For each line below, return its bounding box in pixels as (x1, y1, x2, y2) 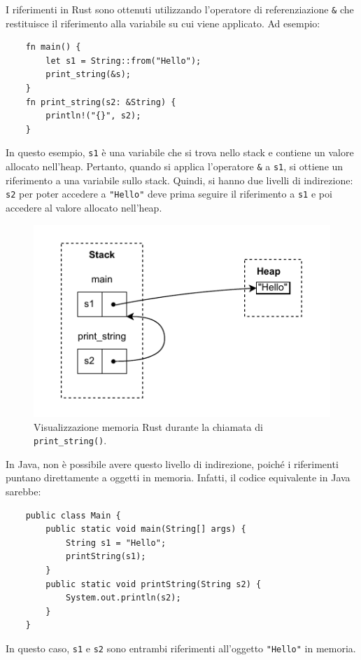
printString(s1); (65, 551, 146, 562)
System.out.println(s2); (65, 593, 181, 603)
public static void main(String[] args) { (45, 524, 246, 535)
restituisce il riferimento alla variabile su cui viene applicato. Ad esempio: (6, 15, 320, 30)
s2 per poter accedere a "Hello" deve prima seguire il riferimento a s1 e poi (6, 186, 332, 201)
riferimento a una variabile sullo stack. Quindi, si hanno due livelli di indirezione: (6, 172, 353, 187)
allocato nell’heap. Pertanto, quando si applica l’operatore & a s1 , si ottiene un (6, 159, 344, 174)
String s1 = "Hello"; (65, 537, 167, 548)
